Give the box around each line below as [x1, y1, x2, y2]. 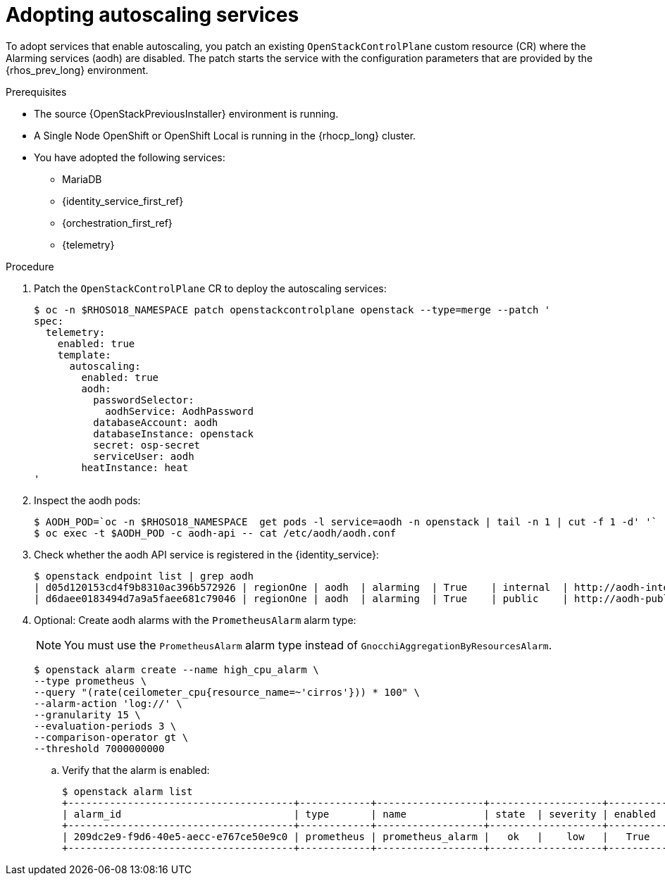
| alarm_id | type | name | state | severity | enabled [62, 808, 656, 820]
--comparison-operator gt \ [34, 731, 189, 743]
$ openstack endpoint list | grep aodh [34, 570, 254, 582]
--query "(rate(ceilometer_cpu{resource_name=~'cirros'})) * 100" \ [34, 686, 420, 698]
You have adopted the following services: [34, 151, 225, 163]
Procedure [6, 260, 54, 273]
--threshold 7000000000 [34, 742, 165, 754]
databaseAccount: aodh [93, 416, 218, 428]
